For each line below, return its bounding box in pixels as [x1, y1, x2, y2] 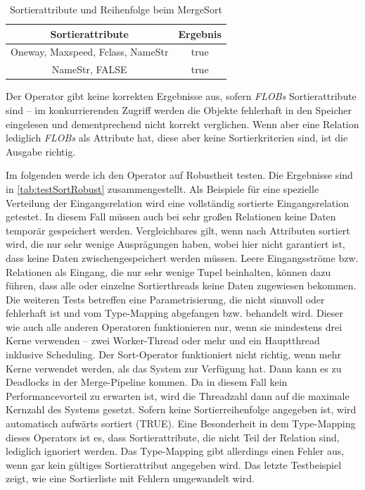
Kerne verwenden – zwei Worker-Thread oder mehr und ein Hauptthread [6, 333, 320, 348]
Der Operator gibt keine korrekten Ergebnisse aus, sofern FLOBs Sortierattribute [6, 89, 357, 103]
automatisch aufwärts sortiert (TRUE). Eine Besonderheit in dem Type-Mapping [6, 416, 356, 431]
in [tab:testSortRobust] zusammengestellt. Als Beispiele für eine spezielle [6, 181, 319, 196]
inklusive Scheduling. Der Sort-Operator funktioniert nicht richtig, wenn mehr [6, 347, 342, 362]
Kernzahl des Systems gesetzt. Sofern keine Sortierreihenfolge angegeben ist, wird [6, 402, 357, 417]
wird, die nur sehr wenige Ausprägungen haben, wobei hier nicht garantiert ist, [6, 237, 345, 251]
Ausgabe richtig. [6, 144, 76, 158]
